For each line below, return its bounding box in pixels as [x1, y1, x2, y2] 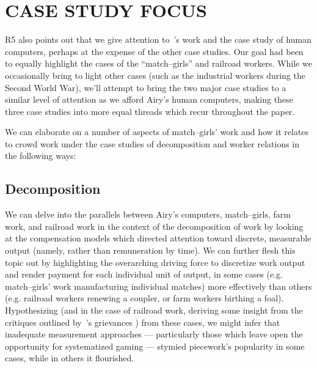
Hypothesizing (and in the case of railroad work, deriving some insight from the [5, 304, 303, 317]
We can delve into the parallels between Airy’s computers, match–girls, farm [5, 208, 291, 221]
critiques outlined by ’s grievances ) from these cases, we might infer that [5, 315, 280, 328]
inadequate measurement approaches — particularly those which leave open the [5, 328, 303, 340]
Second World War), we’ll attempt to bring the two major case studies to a [5, 81, 286, 94]
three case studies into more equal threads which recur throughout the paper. [5, 105, 295, 117]
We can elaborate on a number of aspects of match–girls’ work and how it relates [5, 125, 309, 138]
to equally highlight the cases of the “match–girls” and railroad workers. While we [5, 57, 312, 70]
